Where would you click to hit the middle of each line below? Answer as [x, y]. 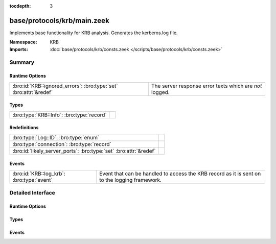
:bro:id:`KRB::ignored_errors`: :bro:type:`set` [65, 86]
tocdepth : [20, 6]
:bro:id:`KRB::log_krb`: [39, 174]
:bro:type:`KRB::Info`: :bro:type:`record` [60, 115]
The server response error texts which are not [206, 86]
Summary [22, 62]
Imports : [19, 49]
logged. [160, 92]
